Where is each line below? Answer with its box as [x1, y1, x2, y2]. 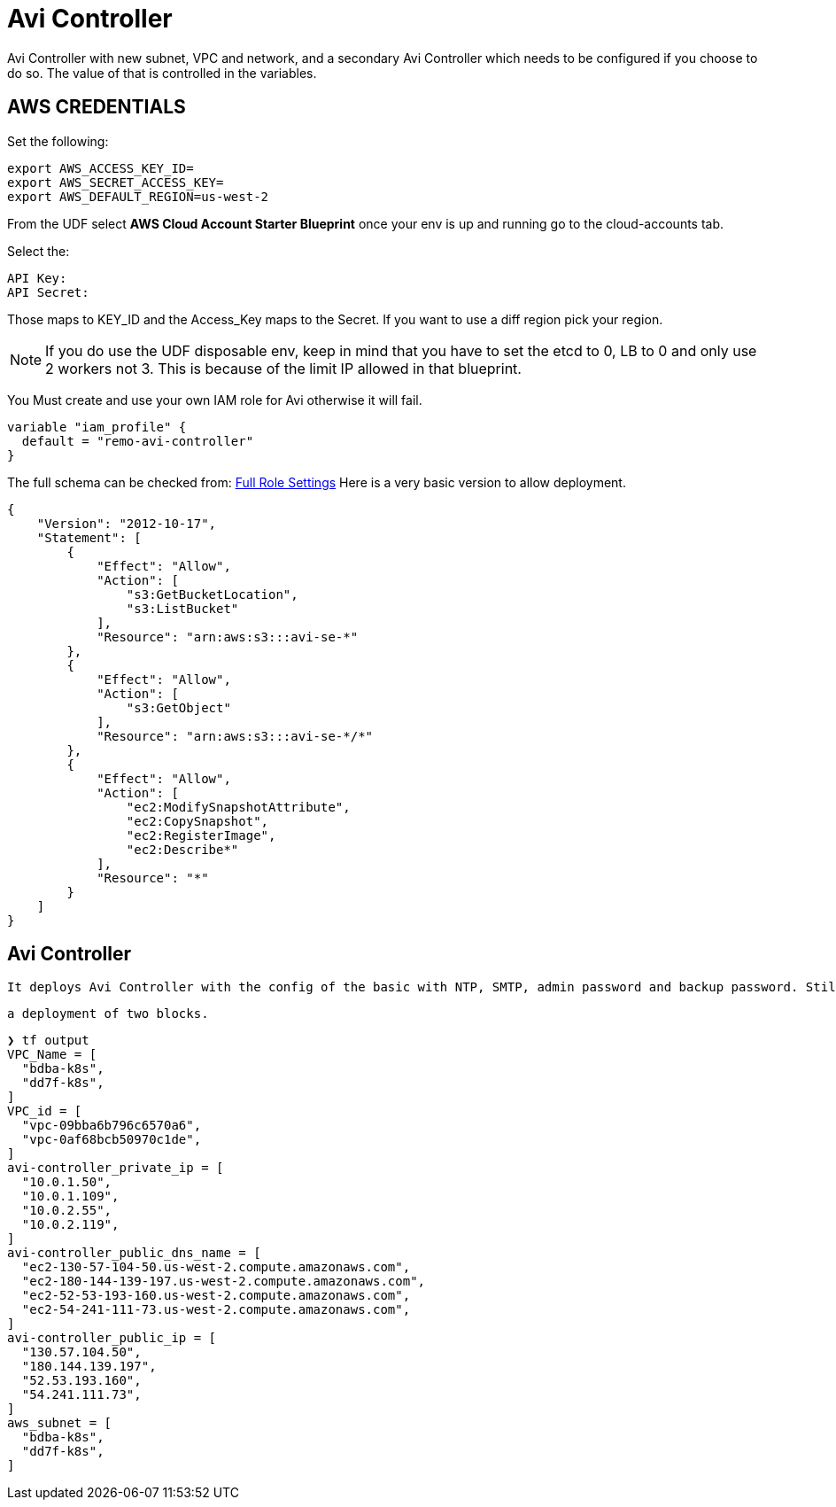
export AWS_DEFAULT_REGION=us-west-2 [7, 189, 269, 204]
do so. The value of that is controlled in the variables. [7, 65, 317, 81]
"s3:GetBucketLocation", [126, 586, 298, 602]
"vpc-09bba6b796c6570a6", [21, 1118, 202, 1133]
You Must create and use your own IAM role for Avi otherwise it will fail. [7, 392, 422, 408]
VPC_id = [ [7, 1104, 82, 1119]
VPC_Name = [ [7, 1047, 97, 1062]
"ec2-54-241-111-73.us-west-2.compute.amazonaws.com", [21, 1302, 411, 1317]
